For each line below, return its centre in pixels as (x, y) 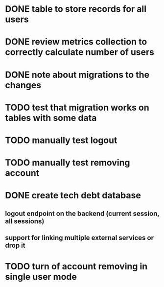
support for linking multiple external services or (80, 238)
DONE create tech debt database (73, 196)
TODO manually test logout (61, 140)
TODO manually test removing (68, 163)
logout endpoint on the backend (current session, (82, 213)
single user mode (41, 277)
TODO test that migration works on (77, 108)
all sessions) (25, 221)
